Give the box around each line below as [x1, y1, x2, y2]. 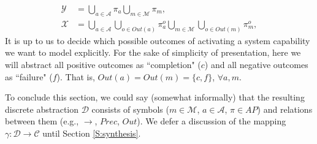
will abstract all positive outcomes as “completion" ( [5, 58, 201, 70]
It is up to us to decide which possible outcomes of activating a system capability [5, 34, 310, 47]
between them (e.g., [5, 115, 79, 127]
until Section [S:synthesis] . [42, 126, 141, 139]
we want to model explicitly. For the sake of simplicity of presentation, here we [5, 46, 301, 59]
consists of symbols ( [91, 102, 169, 115]
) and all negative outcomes [204, 58, 308, 70]
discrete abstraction [5, 102, 79, 115]
